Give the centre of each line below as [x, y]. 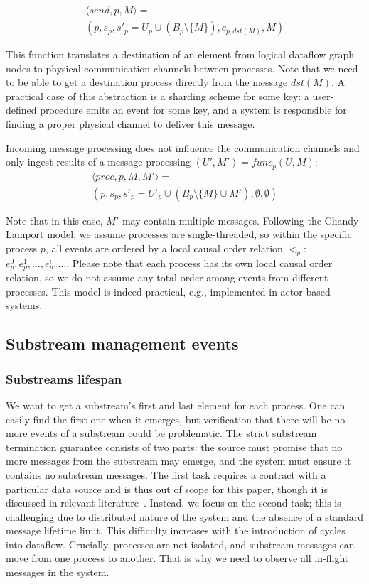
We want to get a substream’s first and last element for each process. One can [176, 405]
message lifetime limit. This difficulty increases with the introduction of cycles [176, 530]
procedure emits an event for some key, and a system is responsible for [193, 110]
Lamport [25, 234]
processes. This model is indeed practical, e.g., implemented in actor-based [168, 291]
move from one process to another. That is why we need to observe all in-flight [177, 558]
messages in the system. [58, 572]
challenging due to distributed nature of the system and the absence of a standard [184, 516]
